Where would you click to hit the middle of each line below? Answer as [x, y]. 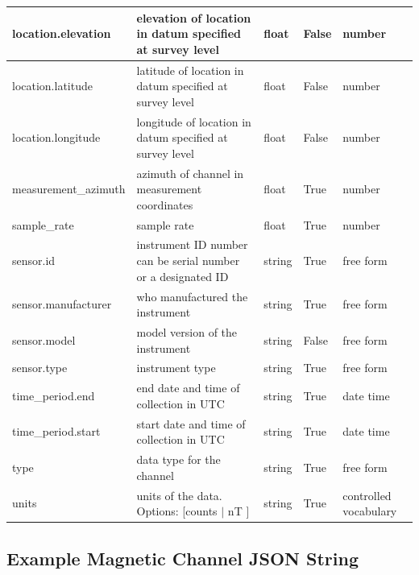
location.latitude [52, 86]
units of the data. [179, 495]
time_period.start [56, 431]
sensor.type [40, 368]
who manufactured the [192, 296]
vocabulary [370, 511]
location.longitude [56, 137]
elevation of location [194, 17]
